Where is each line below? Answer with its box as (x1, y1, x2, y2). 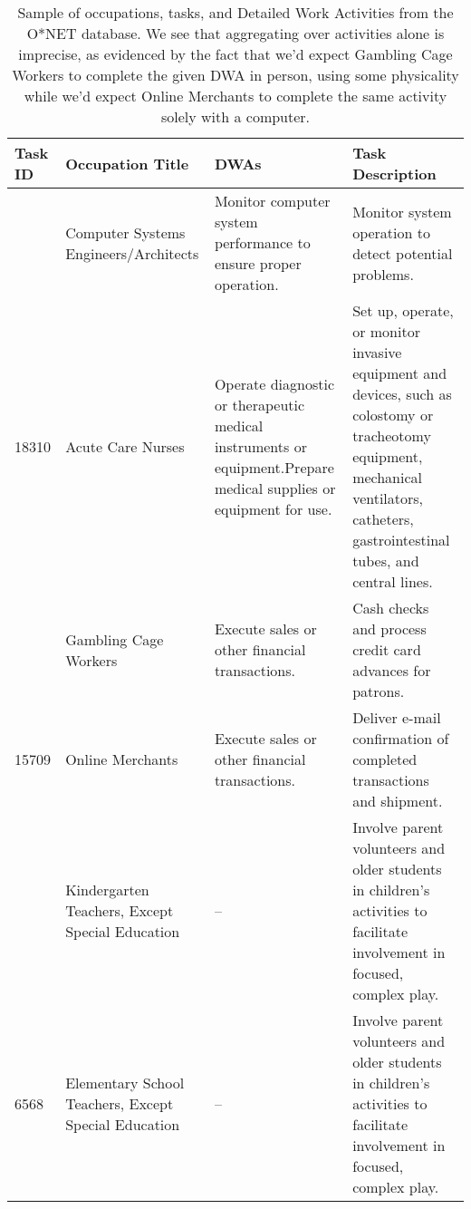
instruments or (214, 435, 307, 457)
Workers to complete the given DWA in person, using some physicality (12, 64, 459, 85)
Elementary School (65, 1072, 185, 1093)
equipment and (352, 363, 447, 383)
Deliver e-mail (352, 707, 441, 728)
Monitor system (352, 200, 452, 222)
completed (352, 749, 418, 769)
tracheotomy (352, 425, 431, 446)
